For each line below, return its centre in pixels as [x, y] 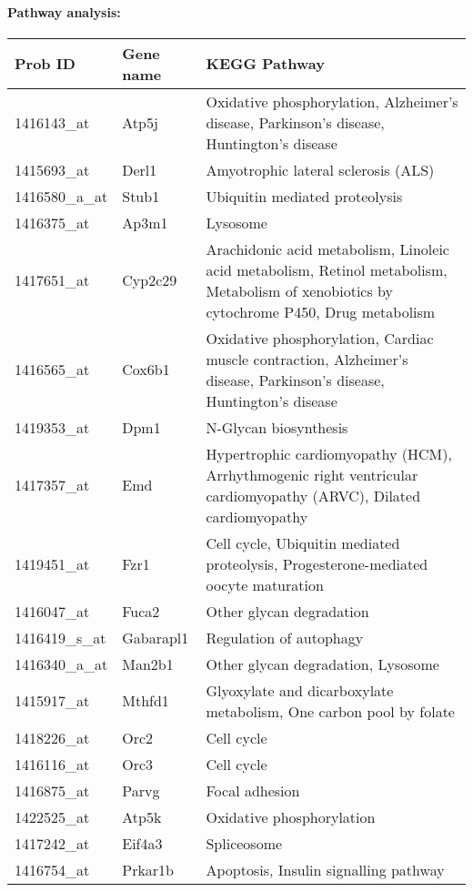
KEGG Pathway [265, 64]
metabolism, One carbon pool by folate [330, 711]
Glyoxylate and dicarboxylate [300, 690]
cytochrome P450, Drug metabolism [321, 311]
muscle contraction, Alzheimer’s [307, 359]
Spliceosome [244, 843]
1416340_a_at [61, 664]
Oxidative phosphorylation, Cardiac [320, 338]
